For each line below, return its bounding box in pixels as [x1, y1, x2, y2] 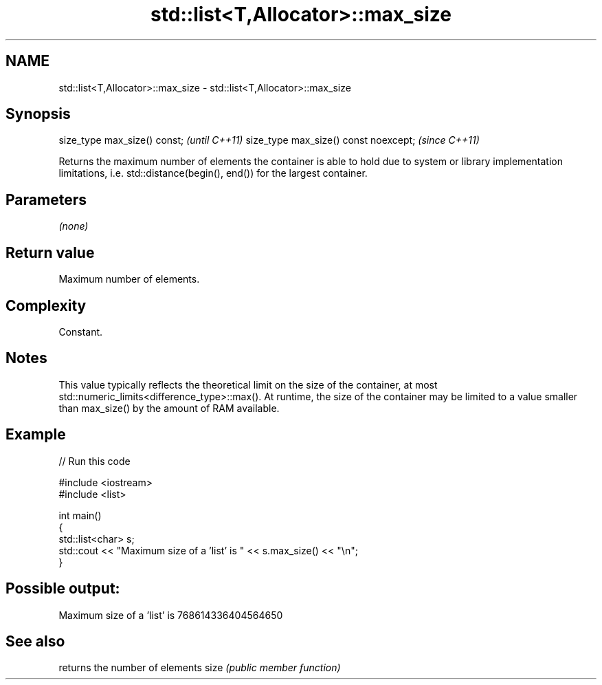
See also [5, 632, 65, 650]
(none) [58, 220, 89, 232]
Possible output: [5, 580, 120, 598]
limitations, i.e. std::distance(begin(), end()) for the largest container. [58, 167, 368, 180]
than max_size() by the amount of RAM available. [58, 402, 280, 414]
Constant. [58, 325, 103, 338]
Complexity [5, 296, 87, 314]
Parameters [5, 191, 87, 208]
